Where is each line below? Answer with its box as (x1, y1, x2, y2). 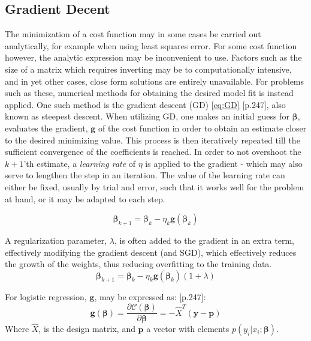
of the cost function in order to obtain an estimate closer (98, 121, 307, 134)
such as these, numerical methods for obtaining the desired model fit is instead (5, 86, 294, 99)
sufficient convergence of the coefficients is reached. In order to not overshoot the (5, 145, 301, 158)
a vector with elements (146, 322, 230, 335)
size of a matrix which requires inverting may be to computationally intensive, (5, 62, 292, 75)
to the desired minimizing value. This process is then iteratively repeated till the (5, 133, 300, 146)
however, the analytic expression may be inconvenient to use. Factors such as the (5, 51, 302, 64)
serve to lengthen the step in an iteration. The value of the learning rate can (5, 169, 285, 181)
